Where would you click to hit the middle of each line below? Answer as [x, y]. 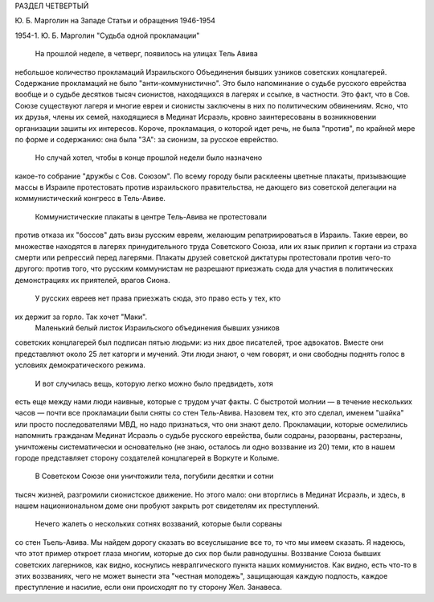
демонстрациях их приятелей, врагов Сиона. [92, 280]
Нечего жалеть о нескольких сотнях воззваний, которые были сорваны [159, 524]
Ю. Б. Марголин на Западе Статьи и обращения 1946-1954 [115, 21]
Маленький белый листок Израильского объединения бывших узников [158, 328]
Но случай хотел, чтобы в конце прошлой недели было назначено [149, 158]
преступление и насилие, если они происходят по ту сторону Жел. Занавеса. [149, 588]
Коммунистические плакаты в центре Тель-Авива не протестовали [151, 216]
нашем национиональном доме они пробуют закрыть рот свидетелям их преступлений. [167, 506]
